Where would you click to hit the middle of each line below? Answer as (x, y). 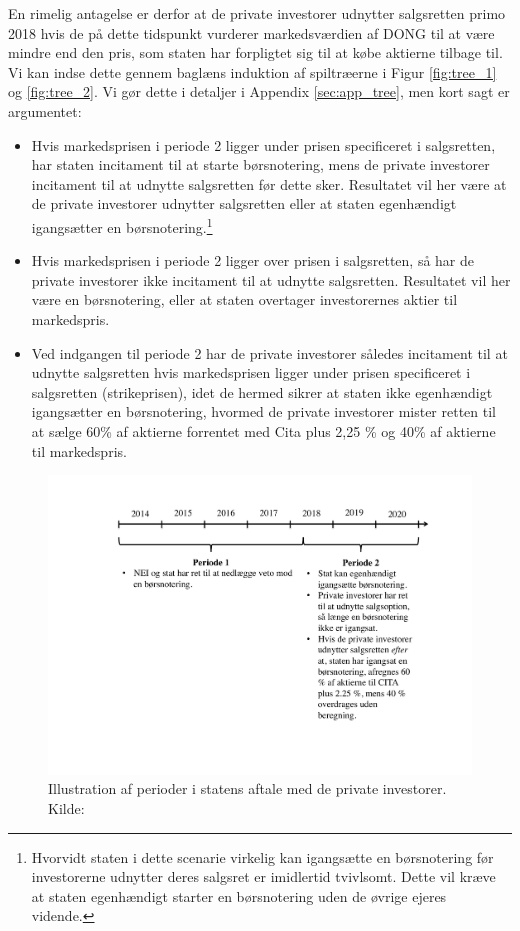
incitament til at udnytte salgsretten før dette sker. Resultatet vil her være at (269, 183)
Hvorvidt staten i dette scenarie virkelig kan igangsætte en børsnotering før (262, 856)
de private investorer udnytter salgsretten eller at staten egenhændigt (244, 203)
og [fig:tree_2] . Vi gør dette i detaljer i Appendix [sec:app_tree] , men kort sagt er (259, 91)
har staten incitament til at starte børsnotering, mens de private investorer (260, 164)
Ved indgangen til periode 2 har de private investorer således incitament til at (269, 352)
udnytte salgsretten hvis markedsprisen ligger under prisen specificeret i (251, 372)
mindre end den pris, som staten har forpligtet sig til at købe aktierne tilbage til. (255, 52)
